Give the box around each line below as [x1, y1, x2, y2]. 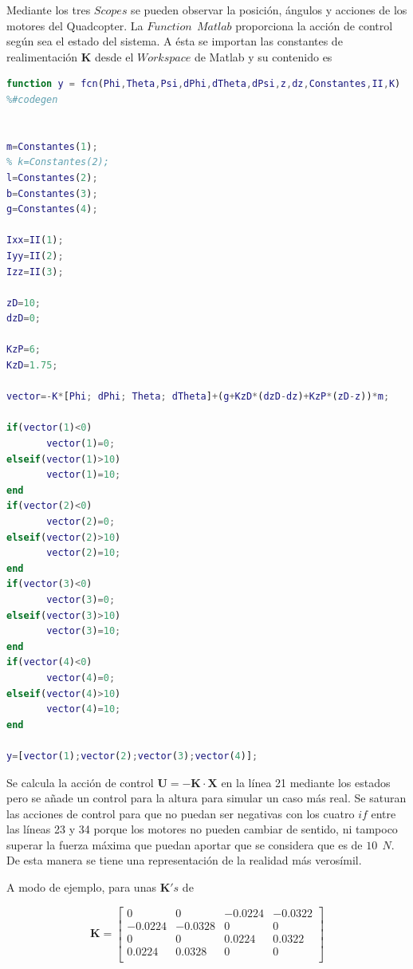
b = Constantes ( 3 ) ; [6, 187, 98, 199]
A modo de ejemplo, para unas [6, 879, 156, 896]
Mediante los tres [6, 2, 91, 18]
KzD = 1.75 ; [6, 360, 58, 372]
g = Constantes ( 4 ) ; [6, 203, 98, 215]
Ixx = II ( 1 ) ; [6, 234, 64, 246]
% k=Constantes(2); [6, 156, 109, 168]
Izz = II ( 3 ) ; [6, 266, 64, 278]
